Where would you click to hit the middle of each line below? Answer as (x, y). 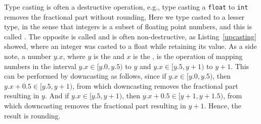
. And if (57, 96)
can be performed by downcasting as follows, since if (85, 76)
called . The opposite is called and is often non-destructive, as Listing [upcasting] (130, 36)
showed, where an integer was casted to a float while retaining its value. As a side (130, 46)
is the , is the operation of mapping (188, 56)
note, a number (28, 56)
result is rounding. (32, 115)
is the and (109, 56)
